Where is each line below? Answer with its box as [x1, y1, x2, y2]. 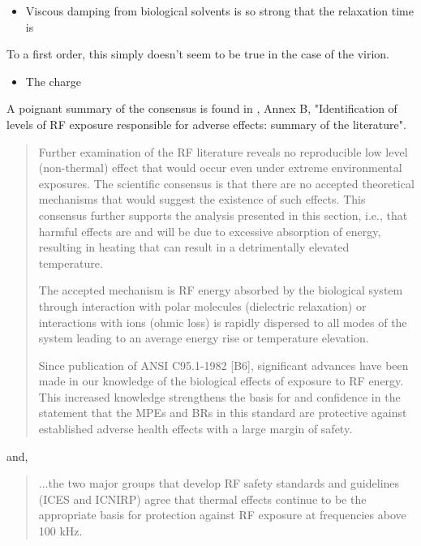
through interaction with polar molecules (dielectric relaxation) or [38, 297, 367, 314]
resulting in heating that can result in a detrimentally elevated [38, 239, 350, 256]
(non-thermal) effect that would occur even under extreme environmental [38, 159, 402, 176]
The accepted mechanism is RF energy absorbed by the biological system [38, 282, 403, 299]
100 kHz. [38, 522, 83, 540]
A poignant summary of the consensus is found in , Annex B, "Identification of [6, 100, 397, 117]
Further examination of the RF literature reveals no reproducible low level [38, 143, 408, 160]
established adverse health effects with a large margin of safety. [38, 420, 353, 437]
